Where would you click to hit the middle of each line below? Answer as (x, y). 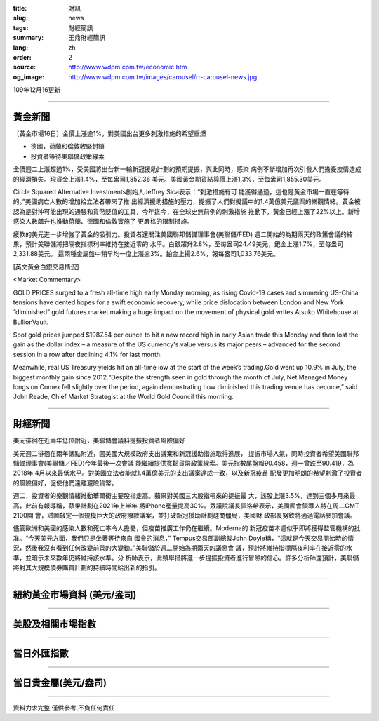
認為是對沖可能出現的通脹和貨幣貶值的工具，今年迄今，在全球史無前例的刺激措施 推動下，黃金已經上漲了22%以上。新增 (187, 211)
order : (22, 57)
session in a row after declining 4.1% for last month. (87, 354)
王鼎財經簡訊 (87, 38)
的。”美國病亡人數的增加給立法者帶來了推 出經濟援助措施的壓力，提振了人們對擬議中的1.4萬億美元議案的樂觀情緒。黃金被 (187, 202)
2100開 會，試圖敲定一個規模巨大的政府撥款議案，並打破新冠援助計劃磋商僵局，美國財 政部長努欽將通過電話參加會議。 (185, 516)
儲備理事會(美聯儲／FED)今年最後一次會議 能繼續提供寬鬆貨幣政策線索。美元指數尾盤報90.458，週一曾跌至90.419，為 (184, 464)
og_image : (29, 76)
